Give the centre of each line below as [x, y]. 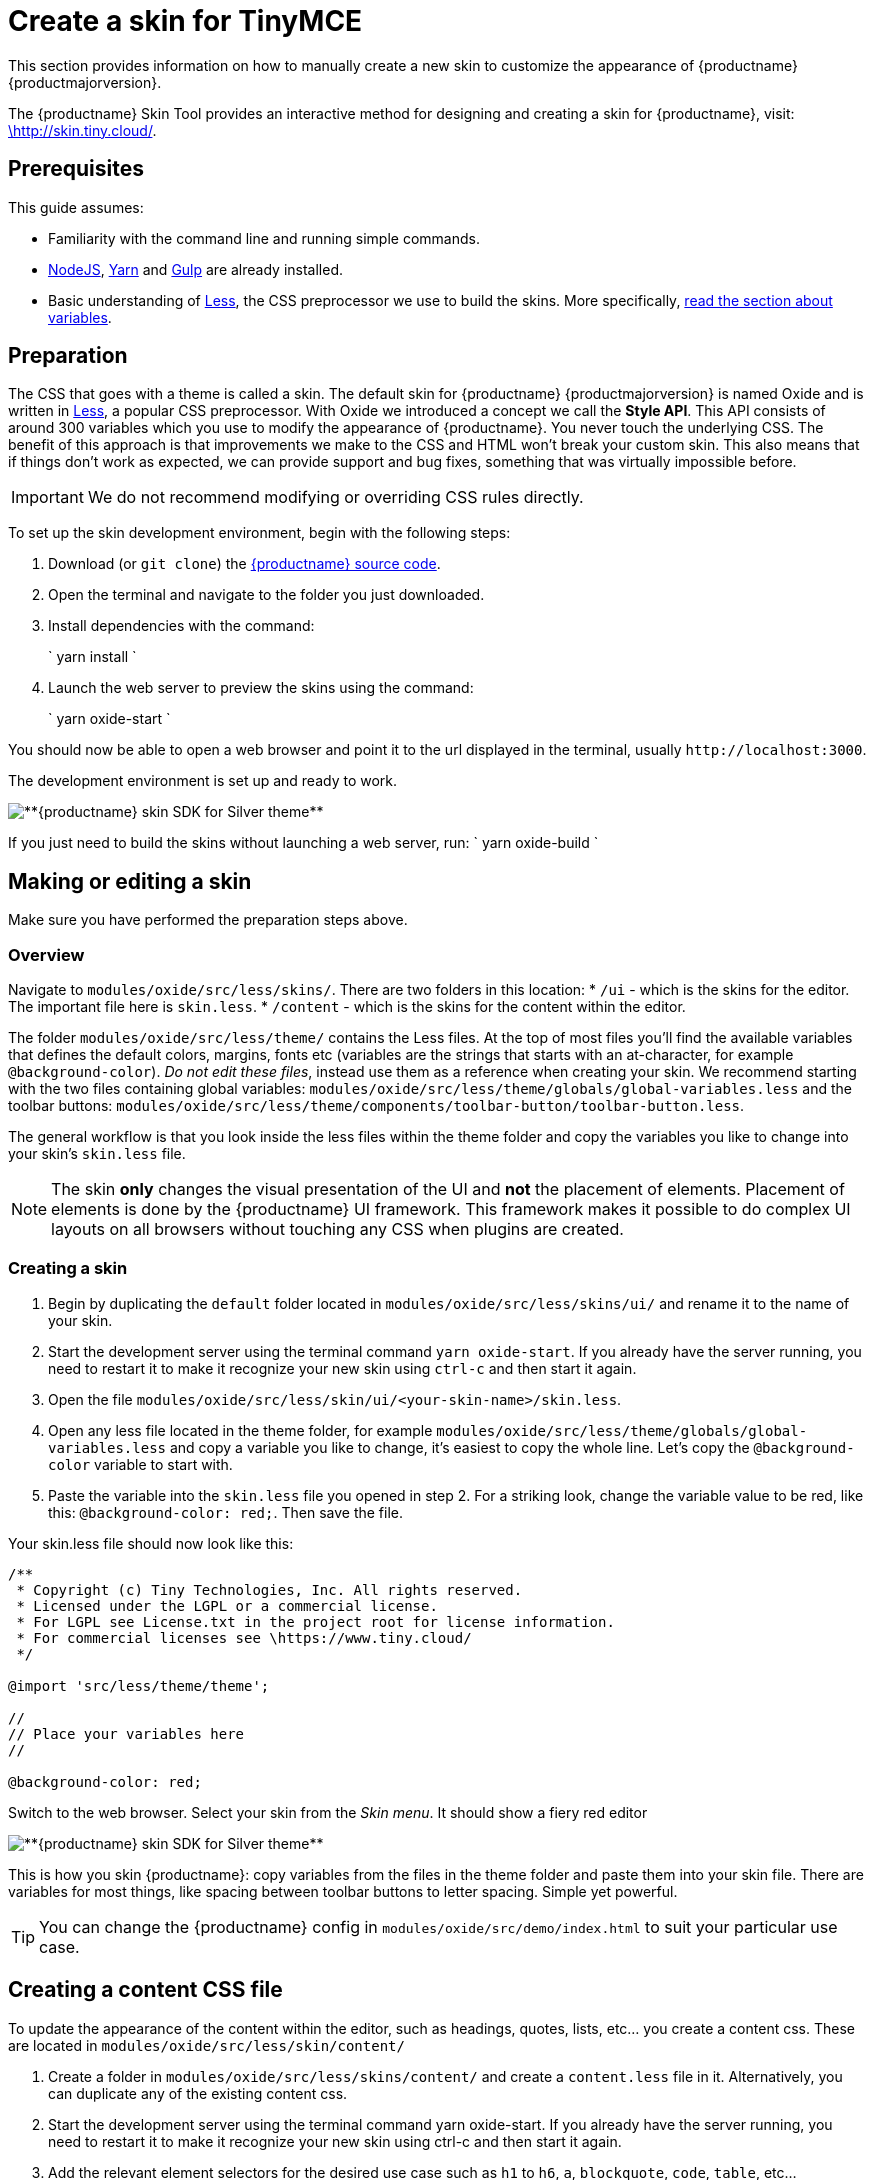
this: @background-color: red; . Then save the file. [225, 1512]
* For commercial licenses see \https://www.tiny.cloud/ [244, 1637]
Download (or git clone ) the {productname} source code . [244, 564]
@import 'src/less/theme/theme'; [139, 1685]
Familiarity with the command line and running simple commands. [264, 238]
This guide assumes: [76, 207]
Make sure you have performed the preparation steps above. [208, 920]
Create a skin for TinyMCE [185, 21]
